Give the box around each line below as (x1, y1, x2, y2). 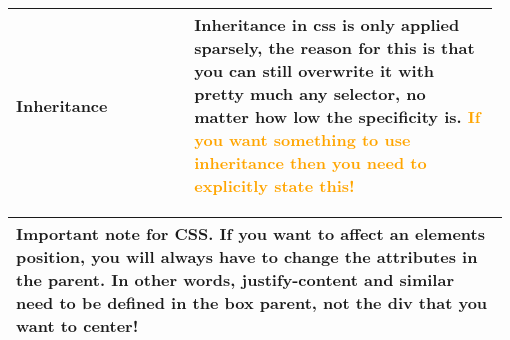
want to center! (16, 314, 139, 337)
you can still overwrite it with (194, 59, 435, 82)
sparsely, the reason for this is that (194, 36, 475, 59)
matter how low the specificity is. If (194, 105, 481, 128)
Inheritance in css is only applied (194, 13, 460, 36)
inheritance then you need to (194, 151, 427, 174)
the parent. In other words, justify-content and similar (16, 268, 454, 291)
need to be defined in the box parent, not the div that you (16, 291, 488, 314)
